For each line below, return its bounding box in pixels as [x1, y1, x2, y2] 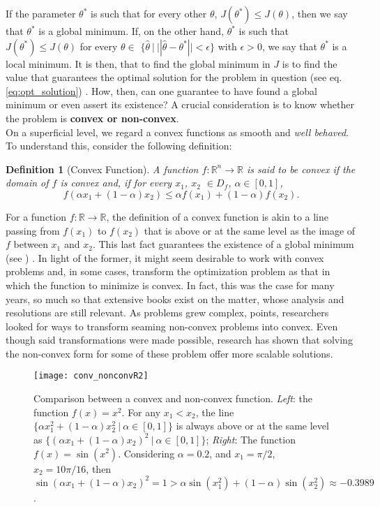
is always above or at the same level [176, 418, 329, 433]
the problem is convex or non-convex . [6, 110, 179, 125]
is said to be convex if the [246, 161, 356, 176]
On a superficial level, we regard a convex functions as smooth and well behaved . [6, 124, 349, 139]
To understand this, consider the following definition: [6, 138, 232, 153]
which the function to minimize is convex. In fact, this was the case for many [6, 277, 335, 292]
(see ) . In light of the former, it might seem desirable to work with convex [6, 250, 324, 265]
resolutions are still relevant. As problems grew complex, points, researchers [6, 305, 329, 320]
